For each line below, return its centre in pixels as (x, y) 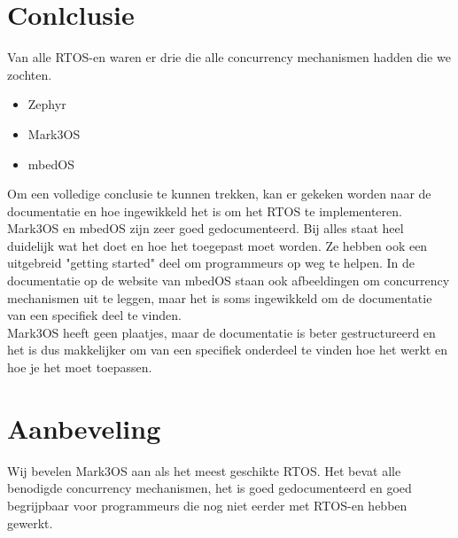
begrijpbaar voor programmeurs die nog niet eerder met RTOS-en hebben (207, 505)
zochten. (30, 74)
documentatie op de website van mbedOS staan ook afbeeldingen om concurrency (229, 281)
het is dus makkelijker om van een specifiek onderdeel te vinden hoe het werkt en (227, 350)
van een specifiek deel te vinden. (94, 315)
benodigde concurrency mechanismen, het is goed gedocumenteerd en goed (210, 488)
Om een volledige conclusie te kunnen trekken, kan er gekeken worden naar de (219, 194)
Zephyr (47, 104)
